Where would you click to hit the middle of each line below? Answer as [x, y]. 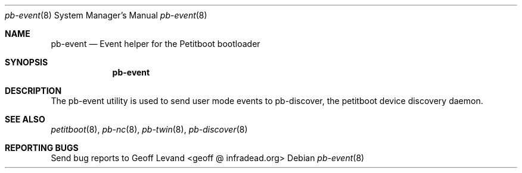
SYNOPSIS [27, 62]
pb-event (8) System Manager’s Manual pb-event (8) [106, 15]
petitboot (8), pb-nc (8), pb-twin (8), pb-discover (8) [149, 129]
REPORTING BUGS [42, 148]
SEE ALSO [25, 119]
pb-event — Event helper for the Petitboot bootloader [156, 44]
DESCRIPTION [33, 91]
